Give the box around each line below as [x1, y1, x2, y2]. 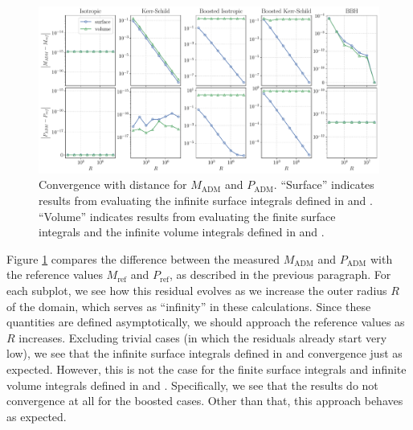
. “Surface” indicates [273, 176, 374, 193]
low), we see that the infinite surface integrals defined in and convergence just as [6, 345, 403, 362]
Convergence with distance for [39, 176, 187, 193]
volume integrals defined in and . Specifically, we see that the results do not [6, 376, 378, 393]
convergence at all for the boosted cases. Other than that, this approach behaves [6, 392, 403, 409]
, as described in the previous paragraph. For [170, 266, 391, 283]
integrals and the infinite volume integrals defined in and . [39, 223, 325, 240]
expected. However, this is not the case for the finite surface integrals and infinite [6, 360, 407, 377]
